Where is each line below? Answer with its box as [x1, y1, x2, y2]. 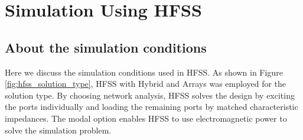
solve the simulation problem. [5, 123, 112, 136]
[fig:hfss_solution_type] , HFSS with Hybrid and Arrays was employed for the [5, 77, 286, 90]
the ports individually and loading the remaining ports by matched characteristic [5, 100, 298, 113]
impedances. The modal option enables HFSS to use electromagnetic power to [5, 112, 287, 124]
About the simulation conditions [5, 38, 207, 56]
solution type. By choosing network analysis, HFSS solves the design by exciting [5, 89, 295, 101]
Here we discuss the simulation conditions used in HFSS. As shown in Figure [5, 66, 283, 78]
